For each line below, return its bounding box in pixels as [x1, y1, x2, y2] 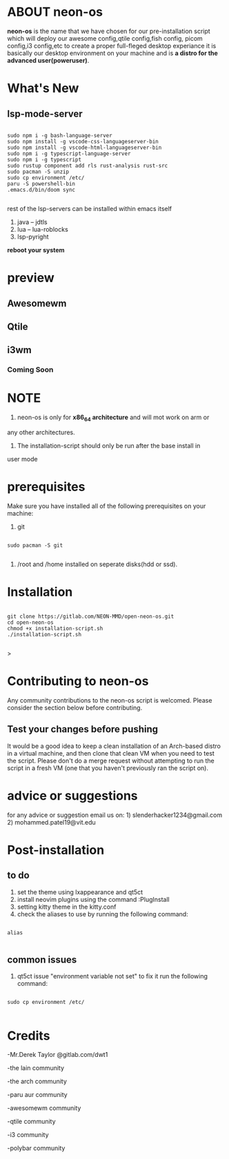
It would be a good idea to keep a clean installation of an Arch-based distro [7, 742, 221, 750]
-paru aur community [7, 1091, 68, 1099]
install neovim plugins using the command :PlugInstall [17, 895, 170, 903]
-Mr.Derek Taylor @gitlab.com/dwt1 [7, 1051, 108, 1059]
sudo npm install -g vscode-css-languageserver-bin [7, 138, 159, 145]
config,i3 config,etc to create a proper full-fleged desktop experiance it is [7, 41, 217, 50]
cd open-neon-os [7, 618, 54, 626]
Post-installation [7, 842, 105, 858]
